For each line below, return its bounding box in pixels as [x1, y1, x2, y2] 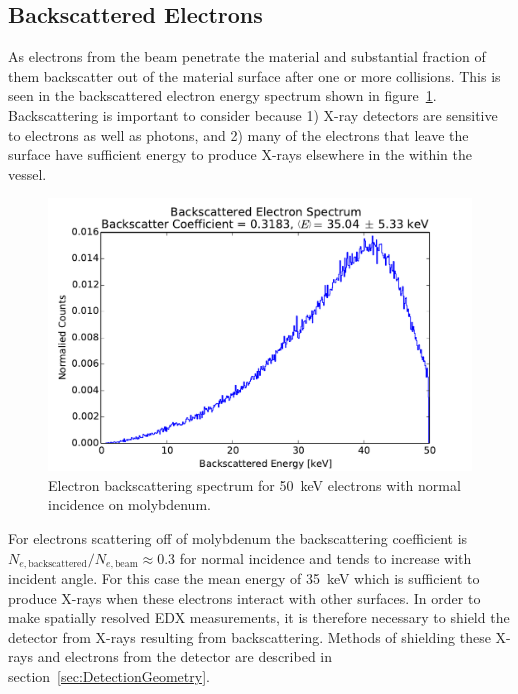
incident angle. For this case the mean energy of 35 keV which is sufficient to [8, 568, 480, 589]
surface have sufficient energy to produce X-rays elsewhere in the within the [8, 144, 473, 165]
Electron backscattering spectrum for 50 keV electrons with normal [48, 474, 461, 495]
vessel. [8, 163, 47, 184]
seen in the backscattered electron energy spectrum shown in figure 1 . [8, 85, 437, 106]
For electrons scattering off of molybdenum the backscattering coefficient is [8, 528, 468, 548]
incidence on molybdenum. [48, 494, 211, 515]
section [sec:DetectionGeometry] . [8, 666, 210, 687]
